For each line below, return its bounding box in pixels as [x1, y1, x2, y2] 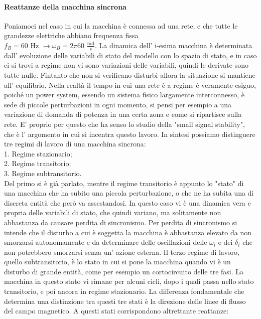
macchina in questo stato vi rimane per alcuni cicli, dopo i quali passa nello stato [4, 276, 254, 286]
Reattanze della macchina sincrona [4, 1, 126, 12]
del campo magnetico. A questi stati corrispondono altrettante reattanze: [4, 305, 229, 316]
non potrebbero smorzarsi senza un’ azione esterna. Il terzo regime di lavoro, [4, 246, 239, 257]
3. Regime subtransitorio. [4, 168, 82, 178]
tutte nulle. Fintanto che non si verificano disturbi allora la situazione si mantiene [4, 70, 255, 80]
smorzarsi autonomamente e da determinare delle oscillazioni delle [4, 237, 207, 247]
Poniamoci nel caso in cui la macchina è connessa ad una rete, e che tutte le [4, 20, 238, 31]
